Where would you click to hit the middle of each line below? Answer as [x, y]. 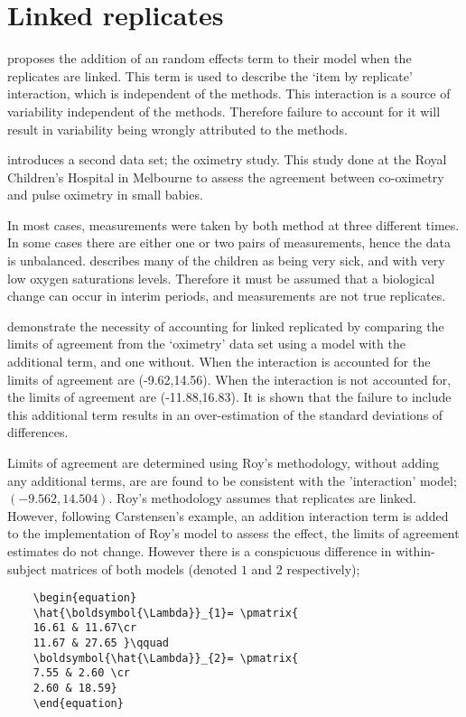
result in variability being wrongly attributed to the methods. [177, 129]
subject [27, 568]
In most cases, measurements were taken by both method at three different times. [233, 224]
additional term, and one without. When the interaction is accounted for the [219, 362]
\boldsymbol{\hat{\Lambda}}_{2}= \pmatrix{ [166, 658]
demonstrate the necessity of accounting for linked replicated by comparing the [226, 326]
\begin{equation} [85, 598]
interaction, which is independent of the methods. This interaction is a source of [229, 93]
